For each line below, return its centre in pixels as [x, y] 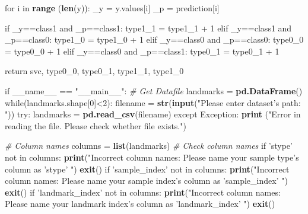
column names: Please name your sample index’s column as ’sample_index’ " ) [146, 181]
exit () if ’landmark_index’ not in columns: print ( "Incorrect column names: [143, 192]
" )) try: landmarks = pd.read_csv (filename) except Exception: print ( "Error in [153, 114]
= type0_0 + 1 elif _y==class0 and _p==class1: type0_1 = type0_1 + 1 [142, 51]
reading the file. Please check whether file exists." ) [96, 125]
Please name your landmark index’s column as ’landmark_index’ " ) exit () [140, 204]
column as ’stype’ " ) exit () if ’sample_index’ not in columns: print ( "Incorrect [147, 169]
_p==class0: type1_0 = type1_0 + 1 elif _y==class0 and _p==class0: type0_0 [154, 39]
